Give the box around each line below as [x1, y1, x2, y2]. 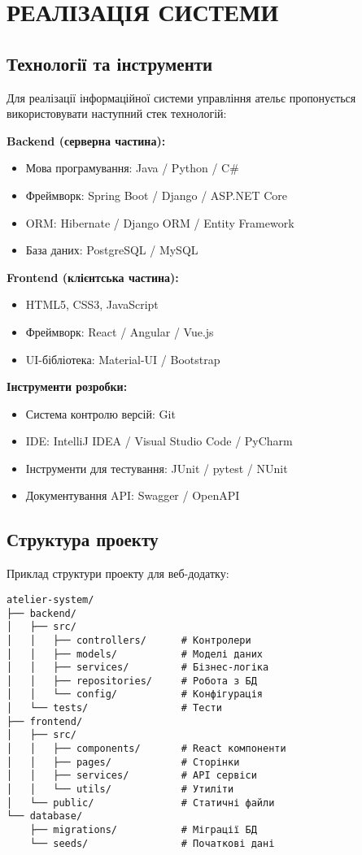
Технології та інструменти [7, 50, 213, 76]
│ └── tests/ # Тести [7, 702, 222, 714]
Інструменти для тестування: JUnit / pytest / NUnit [25, 459, 288, 476]
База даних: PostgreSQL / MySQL [25, 241, 198, 258]
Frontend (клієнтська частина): [7, 268, 179, 285]
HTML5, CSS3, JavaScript [25, 296, 159, 313]
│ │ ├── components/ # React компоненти [7, 743, 286, 755]
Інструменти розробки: [7, 378, 128, 395]
